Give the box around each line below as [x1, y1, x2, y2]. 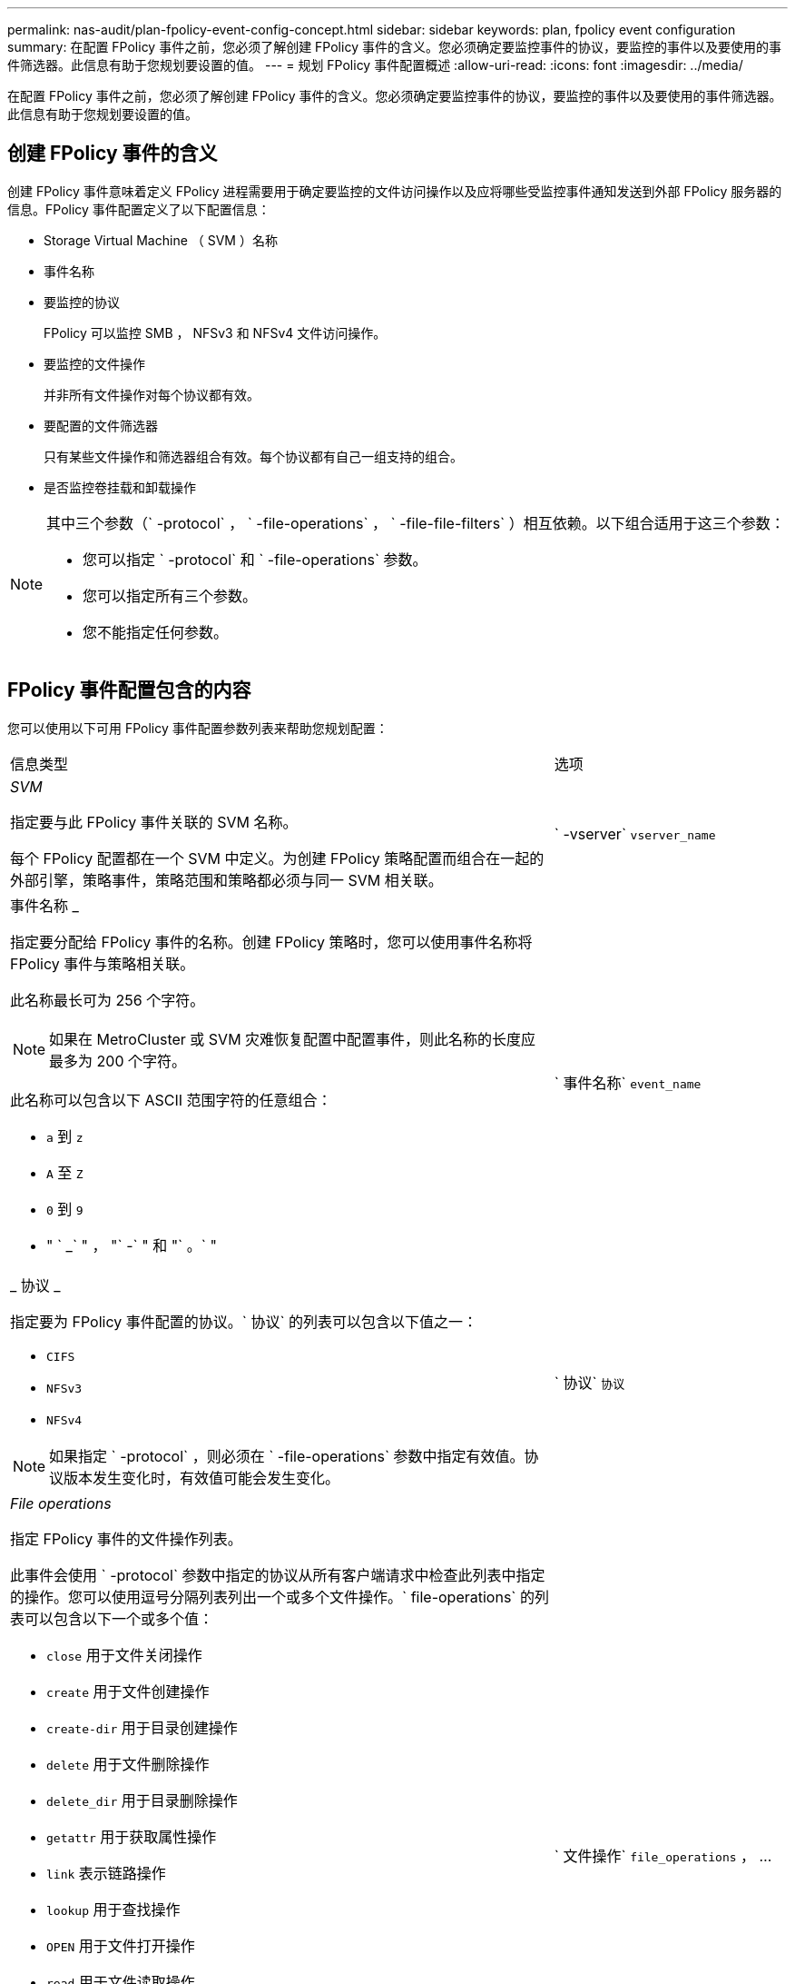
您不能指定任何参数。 [83, 622, 229, 641]
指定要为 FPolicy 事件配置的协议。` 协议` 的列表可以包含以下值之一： [10, 1312, 478, 1331]
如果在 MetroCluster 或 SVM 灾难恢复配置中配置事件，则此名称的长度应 [49, 1029, 536, 1048]
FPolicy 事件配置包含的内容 [7, 679, 251, 702]
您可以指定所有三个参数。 [83, 586, 258, 605]
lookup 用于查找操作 [46, 1900, 181, 1919]
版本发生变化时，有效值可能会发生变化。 [64, 1468, 340, 1487]
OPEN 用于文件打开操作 [46, 1936, 195, 1955]
